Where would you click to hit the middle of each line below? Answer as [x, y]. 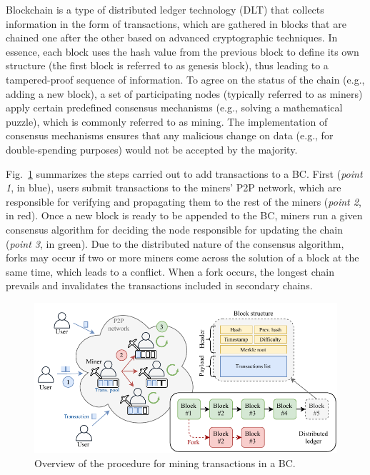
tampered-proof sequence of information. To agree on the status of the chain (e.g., [185, 79]
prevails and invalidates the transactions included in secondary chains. [159, 285]
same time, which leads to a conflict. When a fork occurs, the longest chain [170, 271]
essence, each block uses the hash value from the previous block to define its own [182, 51]
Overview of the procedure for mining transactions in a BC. [165, 462]
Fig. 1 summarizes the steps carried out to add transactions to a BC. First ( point [184, 173]
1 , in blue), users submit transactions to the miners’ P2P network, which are [174, 187]
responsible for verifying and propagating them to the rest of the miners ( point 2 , [184, 201]
